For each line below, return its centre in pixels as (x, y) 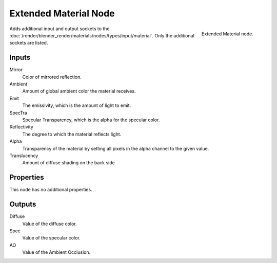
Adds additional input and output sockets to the (60, 29)
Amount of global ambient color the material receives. (79, 91)
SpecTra (18, 113)
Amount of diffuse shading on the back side (68, 163)
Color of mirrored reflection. (52, 77)
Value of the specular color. (51, 238)
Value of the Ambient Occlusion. (56, 252)
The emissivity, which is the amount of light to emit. (77, 105)
